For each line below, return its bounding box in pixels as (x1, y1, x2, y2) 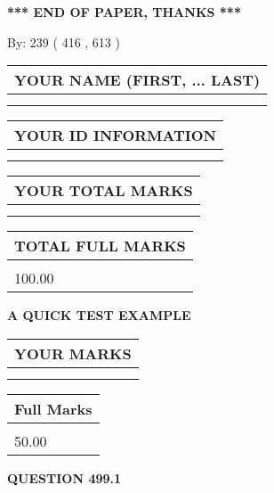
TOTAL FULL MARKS (14, 235, 186, 257)
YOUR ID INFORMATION (14, 125, 216, 146)
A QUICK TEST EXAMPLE (7, 306, 191, 325)
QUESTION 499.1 (7, 468, 122, 487)
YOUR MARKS (14, 342, 132, 364)
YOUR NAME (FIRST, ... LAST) (14, 70, 261, 91)
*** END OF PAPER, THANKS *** (7, 3, 241, 21)
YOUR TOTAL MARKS (14, 180, 193, 201)
